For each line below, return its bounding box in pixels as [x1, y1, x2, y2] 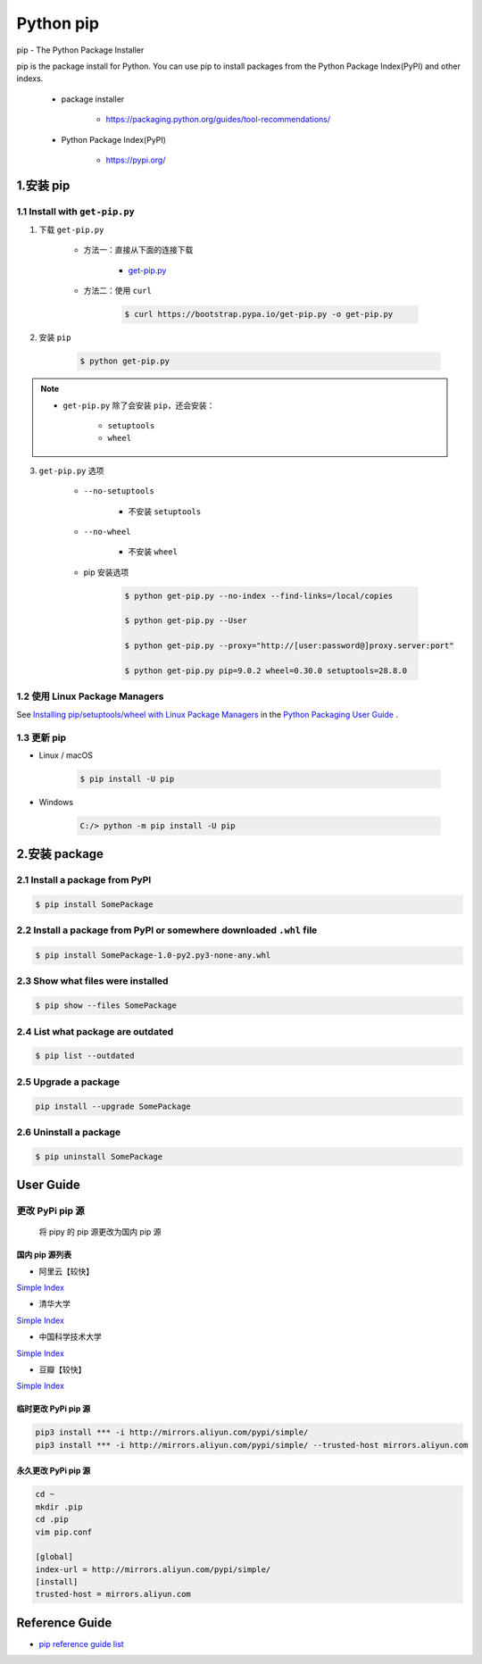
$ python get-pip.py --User [124, 616, 247, 626]
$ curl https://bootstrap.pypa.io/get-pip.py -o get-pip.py [124, 309, 394, 320]
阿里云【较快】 [38, 1266, 94, 1277]
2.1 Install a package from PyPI [16, 874, 152, 886]
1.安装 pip [16, 178, 71, 193]
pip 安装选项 [83, 567, 129, 578]
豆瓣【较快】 [38, 1364, 87, 1375]
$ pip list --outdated [35, 1051, 135, 1061]
